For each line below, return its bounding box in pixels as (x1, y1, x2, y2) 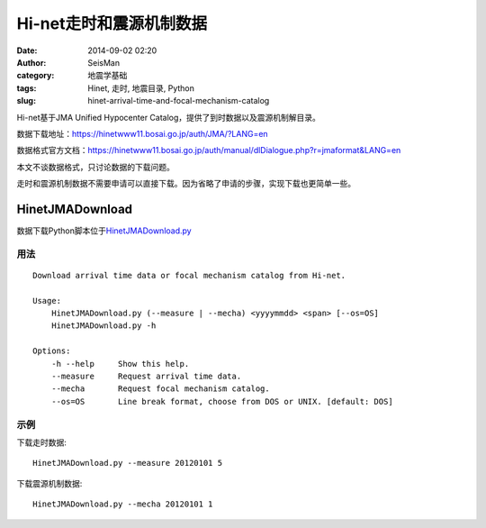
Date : (16, 45, 38, 56)
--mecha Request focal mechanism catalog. (50, 384, 270, 394)
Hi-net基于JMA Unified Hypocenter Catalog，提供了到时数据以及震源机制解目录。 (16, 112, 321, 123)
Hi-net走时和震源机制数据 (16, 14, 207, 33)
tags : (16, 82, 37, 94)
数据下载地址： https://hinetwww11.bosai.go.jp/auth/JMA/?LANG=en (16, 128, 269, 139)
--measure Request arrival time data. (50, 371, 242, 382)
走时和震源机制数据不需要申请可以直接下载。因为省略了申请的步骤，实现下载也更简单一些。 (16, 178, 355, 189)
